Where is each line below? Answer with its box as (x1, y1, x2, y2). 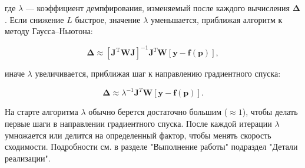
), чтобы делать (242, 106, 298, 118)
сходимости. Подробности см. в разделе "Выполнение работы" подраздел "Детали (5, 140, 298, 153)
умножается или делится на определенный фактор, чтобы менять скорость (5, 129, 271, 141)
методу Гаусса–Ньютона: (5, 25, 93, 37)
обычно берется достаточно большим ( (88, 106, 228, 118)
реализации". (5, 151, 51, 164)
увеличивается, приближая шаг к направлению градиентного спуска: (35, 67, 281, 80)
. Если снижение (5, 13, 64, 25)
